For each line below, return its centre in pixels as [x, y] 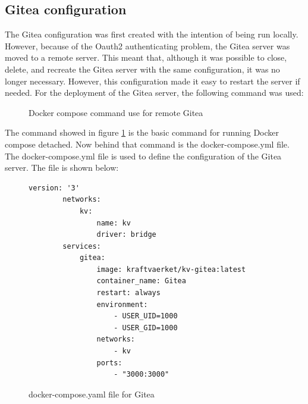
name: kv [114, 223]
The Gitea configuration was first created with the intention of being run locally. [152, 34]
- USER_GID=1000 [146, 328]
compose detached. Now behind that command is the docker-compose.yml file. [147, 144]
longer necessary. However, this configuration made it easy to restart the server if [153, 81]
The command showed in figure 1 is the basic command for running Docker [142, 132]
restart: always [128, 293]
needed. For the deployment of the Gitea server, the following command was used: [154, 93]
